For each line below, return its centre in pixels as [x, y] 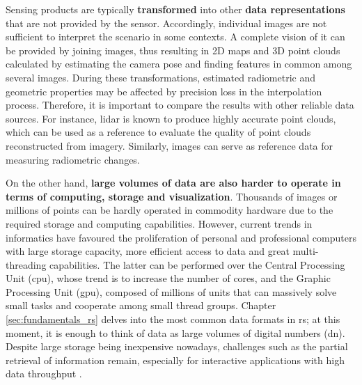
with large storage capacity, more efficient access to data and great [148, 251]
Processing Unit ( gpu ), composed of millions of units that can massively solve [171, 291]
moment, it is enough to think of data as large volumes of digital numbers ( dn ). [175, 332]
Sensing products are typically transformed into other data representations [175, 9]
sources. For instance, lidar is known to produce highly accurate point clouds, [171, 118]
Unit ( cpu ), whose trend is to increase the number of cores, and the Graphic [168, 278]
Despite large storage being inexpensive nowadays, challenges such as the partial [177, 346]
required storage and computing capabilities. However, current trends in [159, 223]
